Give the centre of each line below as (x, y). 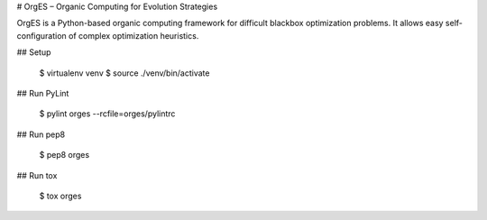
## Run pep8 (41, 134)
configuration (41, 35)
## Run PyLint (43, 93)
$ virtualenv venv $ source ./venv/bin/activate (124, 73)
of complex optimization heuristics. (133, 35)
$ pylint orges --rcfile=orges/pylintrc (107, 114)
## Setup (34, 52)
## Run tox (37, 175)
